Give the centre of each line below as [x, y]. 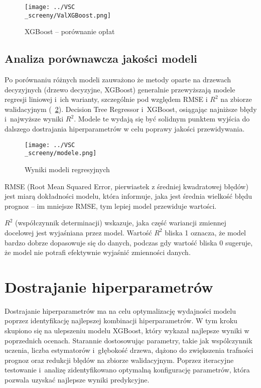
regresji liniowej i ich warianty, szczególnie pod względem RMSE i [106, 99]
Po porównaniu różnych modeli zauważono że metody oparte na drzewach [118, 80]
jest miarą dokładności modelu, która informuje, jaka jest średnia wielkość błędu [128, 196]
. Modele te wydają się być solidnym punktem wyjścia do [162, 119]
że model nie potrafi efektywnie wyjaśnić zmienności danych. [98, 252]
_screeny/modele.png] [61, 153]
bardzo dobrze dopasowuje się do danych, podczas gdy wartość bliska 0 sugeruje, [129, 242]
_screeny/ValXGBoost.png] [68, 15]
